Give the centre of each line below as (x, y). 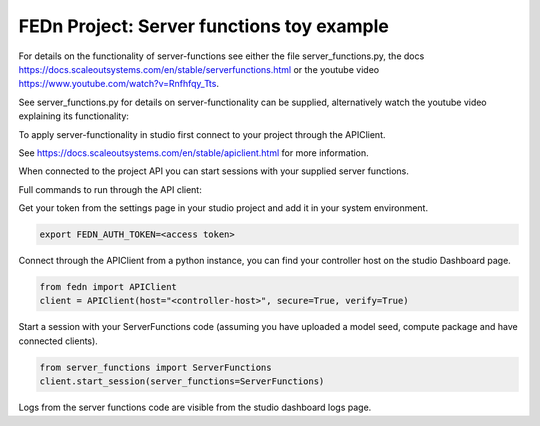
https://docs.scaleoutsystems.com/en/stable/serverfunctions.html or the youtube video (199, 69)
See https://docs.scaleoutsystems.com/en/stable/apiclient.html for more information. (193, 152)
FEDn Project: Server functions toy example (203, 26)
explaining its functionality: (74, 116)
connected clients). (58, 341)
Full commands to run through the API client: (110, 189)
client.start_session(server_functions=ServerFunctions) (182, 381)
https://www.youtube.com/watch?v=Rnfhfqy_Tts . (119, 84)
